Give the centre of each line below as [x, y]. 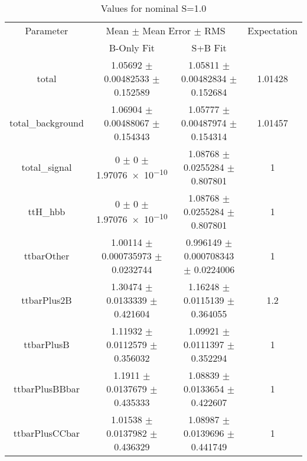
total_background [47, 123]
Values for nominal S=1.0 [153, 8]
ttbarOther [47, 256]
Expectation [272, 30]
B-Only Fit [132, 48]
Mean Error [167, 30]
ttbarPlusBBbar [46, 389]
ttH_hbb [47, 211]
